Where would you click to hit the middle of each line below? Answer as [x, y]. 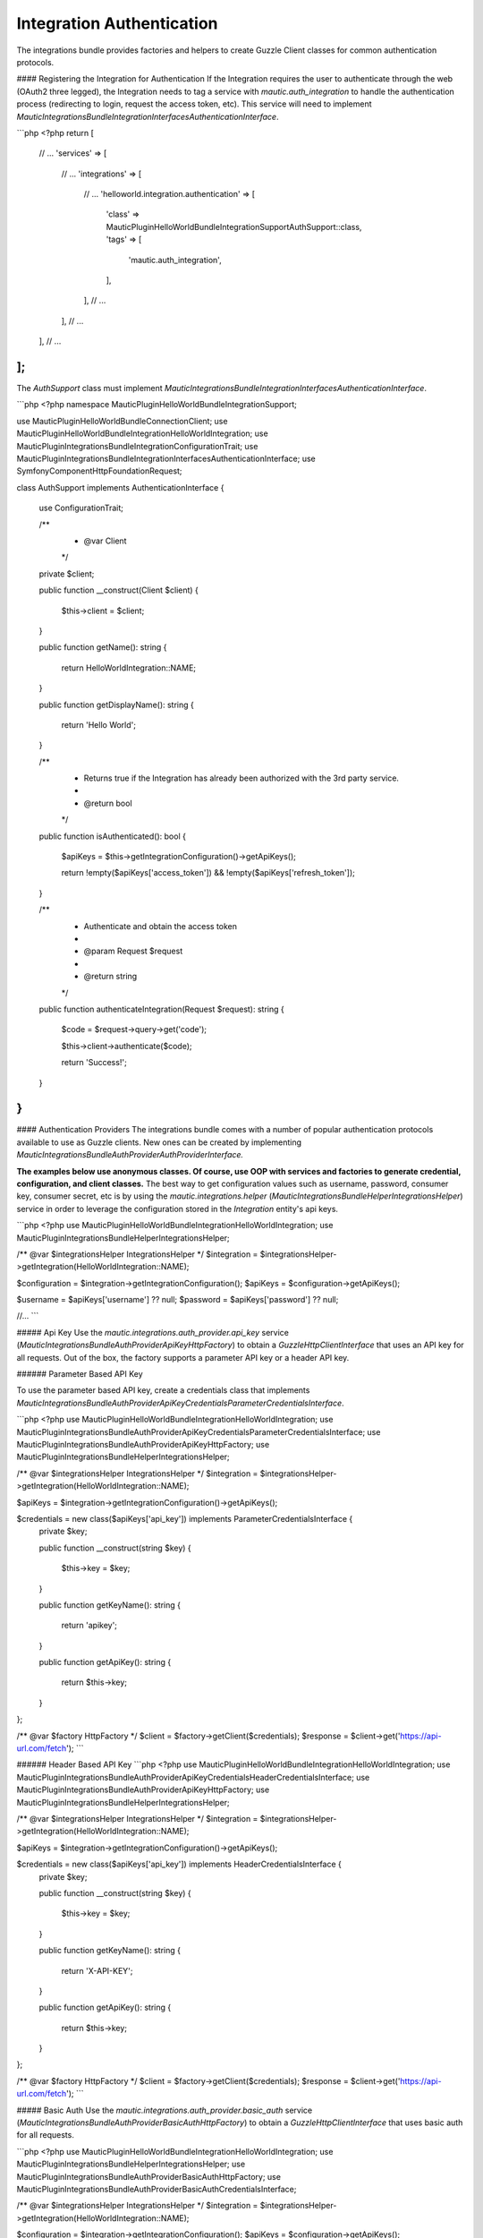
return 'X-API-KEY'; [97, 1970]
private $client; [67, 574]
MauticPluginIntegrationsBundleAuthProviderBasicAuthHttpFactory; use [149, 2176]
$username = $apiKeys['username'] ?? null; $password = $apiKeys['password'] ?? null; [178, 1300]
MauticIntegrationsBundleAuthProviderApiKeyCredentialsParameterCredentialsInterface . [180, 1403]
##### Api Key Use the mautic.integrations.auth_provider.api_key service [153, 1332]
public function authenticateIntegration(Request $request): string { [162, 1009]
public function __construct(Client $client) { [119, 590]
